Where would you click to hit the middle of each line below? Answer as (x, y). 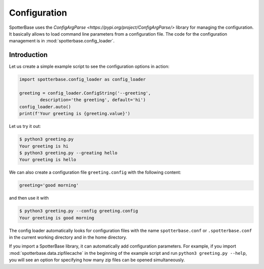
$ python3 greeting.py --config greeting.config (79, 211)
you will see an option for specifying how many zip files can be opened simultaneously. (97, 260)
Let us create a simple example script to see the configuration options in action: (89, 66)
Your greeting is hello (48, 160)
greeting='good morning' (49, 185)
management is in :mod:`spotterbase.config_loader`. (62, 41)
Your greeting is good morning (57, 218)
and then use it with (29, 198)
